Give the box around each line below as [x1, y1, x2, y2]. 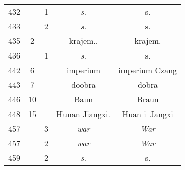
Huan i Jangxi [122, 108, 173, 120]
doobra [71, 79, 96, 90]
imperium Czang [118, 64, 177, 76]
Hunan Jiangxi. [56, 108, 110, 120]
